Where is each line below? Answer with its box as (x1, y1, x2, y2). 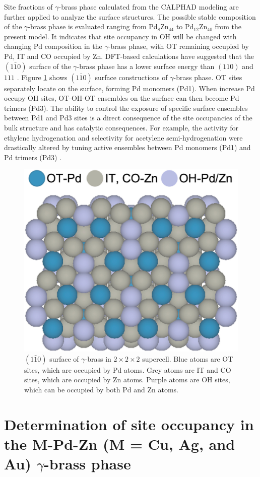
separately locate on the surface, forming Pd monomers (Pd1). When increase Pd (4, 83, 255, 93)
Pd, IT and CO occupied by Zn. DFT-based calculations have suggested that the (4, 50, 254, 61)
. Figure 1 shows (17, 72, 68, 82)
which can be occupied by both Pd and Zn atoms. (24, 384, 178, 394)
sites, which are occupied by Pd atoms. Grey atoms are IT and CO (24, 364, 231, 375)
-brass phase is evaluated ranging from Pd (28, 21, 158, 32)
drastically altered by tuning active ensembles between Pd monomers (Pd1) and (4, 142, 251, 153)
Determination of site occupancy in (4, 414, 254, 434)
